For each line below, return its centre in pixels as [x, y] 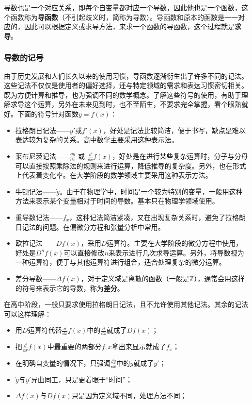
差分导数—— [36, 278]
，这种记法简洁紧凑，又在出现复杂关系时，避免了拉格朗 [158, 217]
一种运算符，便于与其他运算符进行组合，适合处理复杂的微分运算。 [120, 262]
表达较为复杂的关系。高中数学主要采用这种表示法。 [97, 140]
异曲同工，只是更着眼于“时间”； [82, 379]
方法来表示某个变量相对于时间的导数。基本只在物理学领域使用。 [117, 201]
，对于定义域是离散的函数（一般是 [135, 278]
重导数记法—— [39, 217]
